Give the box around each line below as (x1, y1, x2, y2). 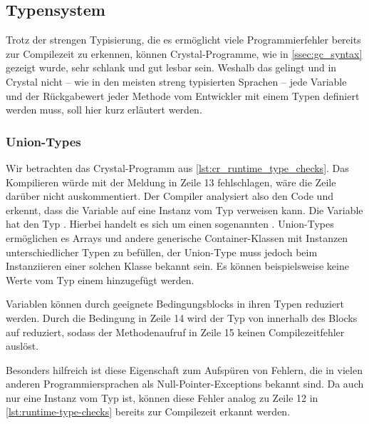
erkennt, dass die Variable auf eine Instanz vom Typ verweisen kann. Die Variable (6, 202, 363, 217)
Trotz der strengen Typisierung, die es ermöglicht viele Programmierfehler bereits (6, 32, 361, 47)
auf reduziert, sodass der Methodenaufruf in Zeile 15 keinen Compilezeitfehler (6, 324, 345, 339)
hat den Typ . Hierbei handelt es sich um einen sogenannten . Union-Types (6, 216, 334, 231)
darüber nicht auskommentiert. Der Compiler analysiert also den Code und (6, 188, 333, 203)
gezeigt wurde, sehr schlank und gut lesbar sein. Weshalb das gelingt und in (6, 60, 337, 75)
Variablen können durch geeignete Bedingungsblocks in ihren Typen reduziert (6, 296, 345, 311)
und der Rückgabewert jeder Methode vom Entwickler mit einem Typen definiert (6, 88, 360, 103)
